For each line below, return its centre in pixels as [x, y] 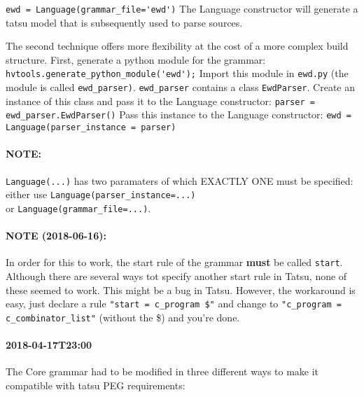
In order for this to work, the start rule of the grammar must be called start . [174, 262]
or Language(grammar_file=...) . [78, 208]
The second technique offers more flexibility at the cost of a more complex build [177, 46]
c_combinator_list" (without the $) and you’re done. [123, 317]
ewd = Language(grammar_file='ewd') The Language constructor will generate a [182, 8]
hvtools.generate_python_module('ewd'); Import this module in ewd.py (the [177, 73]
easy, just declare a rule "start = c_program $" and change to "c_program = [174, 304]
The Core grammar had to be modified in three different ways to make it [162, 371]
